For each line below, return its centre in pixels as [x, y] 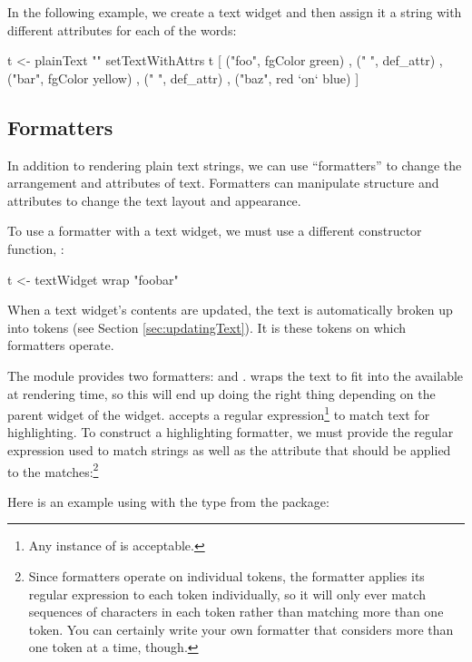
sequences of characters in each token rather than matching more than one [236, 612]
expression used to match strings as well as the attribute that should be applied [229, 449]
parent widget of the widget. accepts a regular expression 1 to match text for [219, 413]
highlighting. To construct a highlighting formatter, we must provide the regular [231, 432]
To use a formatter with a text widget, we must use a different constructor [215, 231]
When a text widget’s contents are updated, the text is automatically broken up [230, 310]
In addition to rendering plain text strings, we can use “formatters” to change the [235, 165]
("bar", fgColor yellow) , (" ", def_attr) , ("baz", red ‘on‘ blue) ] [183, 78]
